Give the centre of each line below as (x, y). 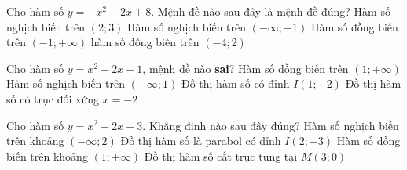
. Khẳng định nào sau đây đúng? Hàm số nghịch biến (271, 125)
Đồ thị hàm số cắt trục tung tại (221, 156)
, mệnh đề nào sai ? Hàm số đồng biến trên (246, 68)
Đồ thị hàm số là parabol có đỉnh (201, 141)
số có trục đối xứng (53, 98)
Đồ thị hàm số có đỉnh (235, 83)
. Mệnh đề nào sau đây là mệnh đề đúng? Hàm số (271, 11)
